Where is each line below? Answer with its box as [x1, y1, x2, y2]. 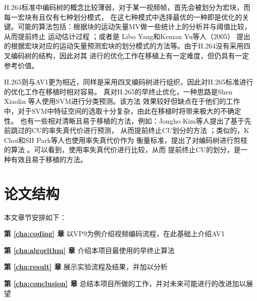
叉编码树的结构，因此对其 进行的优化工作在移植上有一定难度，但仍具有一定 [4, 50, 249, 60]
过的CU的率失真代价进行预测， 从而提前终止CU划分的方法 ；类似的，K [17, 125, 250, 135]
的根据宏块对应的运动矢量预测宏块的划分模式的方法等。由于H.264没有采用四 [4, 41, 251, 51]
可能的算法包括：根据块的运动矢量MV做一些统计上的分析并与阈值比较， [17, 21, 252, 32]
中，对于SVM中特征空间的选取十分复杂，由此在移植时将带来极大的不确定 [4, 105, 242, 116]
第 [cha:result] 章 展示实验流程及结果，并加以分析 [4, 261, 168, 272]
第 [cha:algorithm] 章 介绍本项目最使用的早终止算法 [4, 245, 175, 255]
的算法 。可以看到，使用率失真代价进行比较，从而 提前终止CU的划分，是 [4, 144, 241, 155]
